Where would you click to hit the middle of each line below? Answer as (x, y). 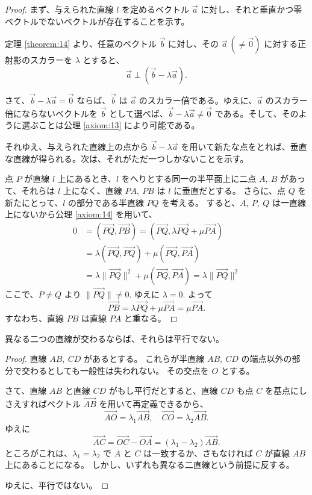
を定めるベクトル (156, 9)
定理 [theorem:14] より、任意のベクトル (81, 44)
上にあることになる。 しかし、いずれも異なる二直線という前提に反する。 (150, 465)
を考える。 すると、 (201, 202)
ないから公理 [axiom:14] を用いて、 (89, 214)
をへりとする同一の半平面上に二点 (189, 179)
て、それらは (30, 190)
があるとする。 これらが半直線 (144, 359)
